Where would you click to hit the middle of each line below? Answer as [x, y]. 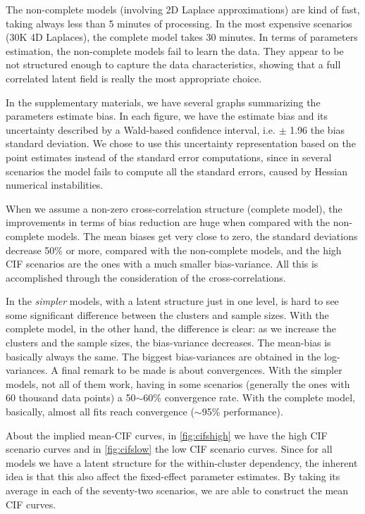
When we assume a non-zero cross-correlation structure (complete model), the [174, 208]
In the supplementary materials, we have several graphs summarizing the [163, 102]
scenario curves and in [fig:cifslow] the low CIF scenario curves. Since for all [169, 449]
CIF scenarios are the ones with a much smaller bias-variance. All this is [162, 264]
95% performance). [242, 412]
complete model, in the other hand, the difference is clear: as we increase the [171, 328]
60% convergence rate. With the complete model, [249, 397]
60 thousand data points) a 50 [71, 397]
